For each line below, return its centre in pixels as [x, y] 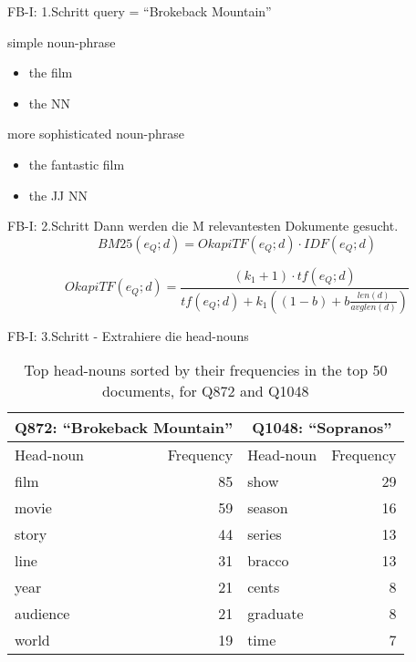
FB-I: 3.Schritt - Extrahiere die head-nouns [128, 335]
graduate [276, 614]
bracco [268, 561]
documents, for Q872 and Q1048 [206, 391]
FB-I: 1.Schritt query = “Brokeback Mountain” [140, 11]
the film [51, 72]
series [265, 534]
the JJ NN [58, 195]
